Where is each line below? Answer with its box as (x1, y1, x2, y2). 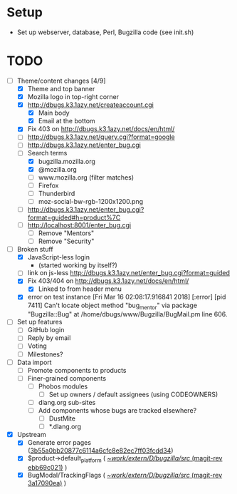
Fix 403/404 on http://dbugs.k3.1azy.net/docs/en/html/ (27, 277, 189, 285)
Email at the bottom (38, 117, 95, 125)
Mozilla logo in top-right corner (27, 93, 120, 101)
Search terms (27, 149, 68, 158)
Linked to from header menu (38, 284, 122, 293)
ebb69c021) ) (27, 463, 68, 472)
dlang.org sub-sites (38, 398, 96, 406)
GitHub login (27, 326, 65, 334)
